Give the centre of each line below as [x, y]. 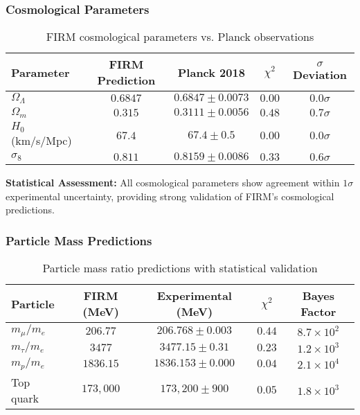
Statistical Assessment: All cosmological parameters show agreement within [173, 183]
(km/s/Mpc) [42, 141]
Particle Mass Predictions [79, 240]
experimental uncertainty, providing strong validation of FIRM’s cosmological [170, 196]
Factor [318, 312]
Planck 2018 [211, 72]
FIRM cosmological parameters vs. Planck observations [180, 37]
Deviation [320, 75]
